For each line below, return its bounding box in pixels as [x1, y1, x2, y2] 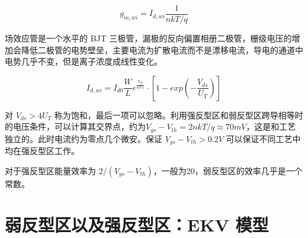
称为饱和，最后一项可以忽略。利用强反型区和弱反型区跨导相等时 [54, 108, 303, 121]
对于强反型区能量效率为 [5, 164, 96, 176]
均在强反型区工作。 [5, 144, 79, 157]
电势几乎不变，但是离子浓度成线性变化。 [5, 55, 162, 67]
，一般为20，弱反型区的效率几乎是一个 [153, 164, 303, 176]
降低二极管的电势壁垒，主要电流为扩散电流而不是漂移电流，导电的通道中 [21, 43, 303, 56]
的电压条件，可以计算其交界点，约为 [5, 120, 146, 133]
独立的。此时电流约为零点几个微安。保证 [5, 132, 162, 144]
